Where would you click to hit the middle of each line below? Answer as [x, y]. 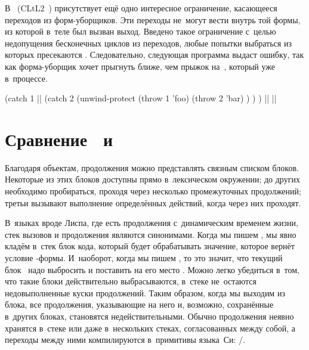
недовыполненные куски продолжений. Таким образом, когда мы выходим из [145, 292]
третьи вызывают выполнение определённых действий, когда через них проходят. [153, 202]
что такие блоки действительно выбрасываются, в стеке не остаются [131, 281]
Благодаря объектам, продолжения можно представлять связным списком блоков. [152, 167]
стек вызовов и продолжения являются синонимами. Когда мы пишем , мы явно [151, 234]
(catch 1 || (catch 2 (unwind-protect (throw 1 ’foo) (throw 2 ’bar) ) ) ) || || [141, 98]
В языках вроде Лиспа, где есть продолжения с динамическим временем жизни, [152, 223]
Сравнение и [59, 139]
